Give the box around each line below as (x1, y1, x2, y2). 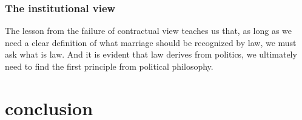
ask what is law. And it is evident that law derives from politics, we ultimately (5, 48, 297, 61)
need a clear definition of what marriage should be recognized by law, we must (5, 36, 297, 48)
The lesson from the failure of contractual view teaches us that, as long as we (5, 24, 292, 37)
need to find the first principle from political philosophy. (5, 60, 213, 72)
